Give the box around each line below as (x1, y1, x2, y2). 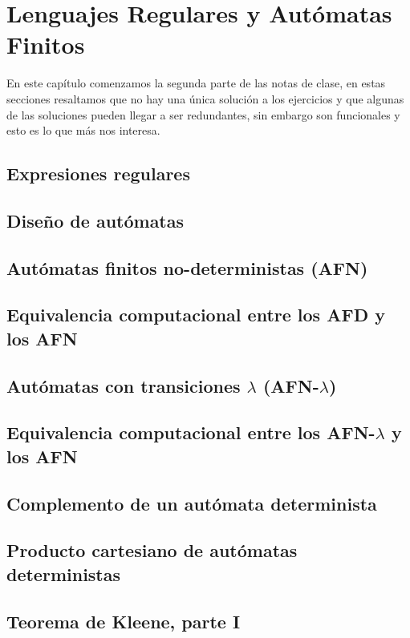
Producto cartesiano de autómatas (6, 538, 298, 563)
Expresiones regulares (6, 161, 190, 186)
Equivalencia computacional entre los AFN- (6, 420, 375, 445)
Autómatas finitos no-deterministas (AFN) (6, 255, 368, 280)
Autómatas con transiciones (6, 373, 241, 398)
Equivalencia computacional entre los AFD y (6, 302, 385, 327)
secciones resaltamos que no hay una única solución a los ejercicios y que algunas (6, 90, 404, 107)
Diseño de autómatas (6, 208, 185, 232)
